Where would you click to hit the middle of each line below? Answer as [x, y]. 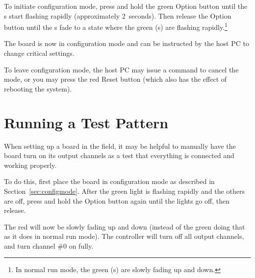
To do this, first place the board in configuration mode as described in [109, 181]
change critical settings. [39, 53]
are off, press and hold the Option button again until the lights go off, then [117, 200]
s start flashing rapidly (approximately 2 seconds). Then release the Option [118, 15]
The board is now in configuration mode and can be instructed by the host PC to [127, 43]
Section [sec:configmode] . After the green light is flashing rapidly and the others [124, 191]
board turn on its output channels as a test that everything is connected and [119, 155]
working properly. [30, 165]
